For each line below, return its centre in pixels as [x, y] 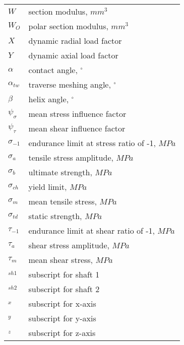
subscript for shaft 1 [64, 274]
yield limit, [48, 187]
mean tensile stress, [63, 201]
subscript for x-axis [62, 303]
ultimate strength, [60, 172]
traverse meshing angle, [70, 84]
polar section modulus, [69, 26]
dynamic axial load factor [73, 55]
